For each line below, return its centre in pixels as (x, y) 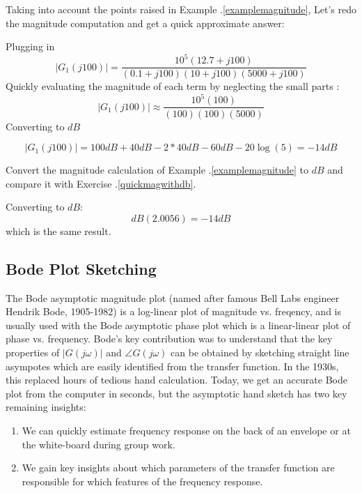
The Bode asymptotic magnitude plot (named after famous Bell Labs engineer (173, 297)
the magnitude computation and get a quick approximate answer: (145, 23)
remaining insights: (46, 407)
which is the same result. (58, 230)
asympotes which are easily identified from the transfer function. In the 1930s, (172, 366)
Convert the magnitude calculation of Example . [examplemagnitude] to (157, 170)
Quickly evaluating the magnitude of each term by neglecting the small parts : (173, 86)
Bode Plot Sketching (81, 268)
